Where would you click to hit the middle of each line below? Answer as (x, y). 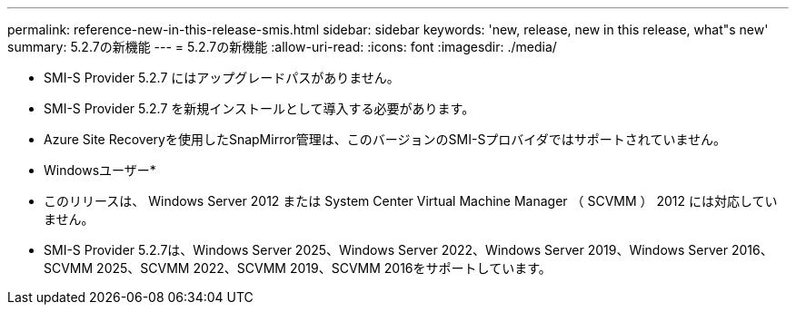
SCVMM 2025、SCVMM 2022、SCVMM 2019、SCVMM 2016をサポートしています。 (298, 268)
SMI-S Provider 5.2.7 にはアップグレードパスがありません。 (222, 78)
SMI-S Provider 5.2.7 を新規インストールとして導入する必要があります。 (259, 108)
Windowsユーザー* (100, 170)
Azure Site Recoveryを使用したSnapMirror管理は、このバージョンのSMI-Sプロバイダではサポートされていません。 (385, 139)
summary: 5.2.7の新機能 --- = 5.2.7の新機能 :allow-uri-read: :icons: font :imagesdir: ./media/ (282, 47)
